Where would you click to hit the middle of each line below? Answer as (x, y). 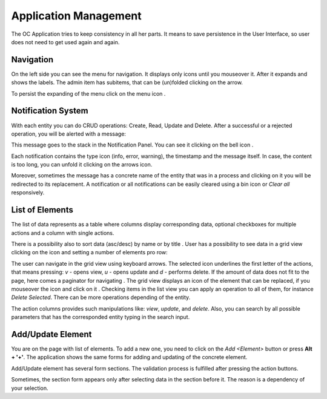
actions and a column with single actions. (63, 232)
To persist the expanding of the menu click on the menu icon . (88, 93)
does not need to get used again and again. (65, 42)
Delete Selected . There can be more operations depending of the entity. (101, 297)
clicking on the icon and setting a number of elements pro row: (89, 252)
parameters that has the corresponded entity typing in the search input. (101, 317)
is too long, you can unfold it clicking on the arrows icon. (82, 165)
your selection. (30, 388)
